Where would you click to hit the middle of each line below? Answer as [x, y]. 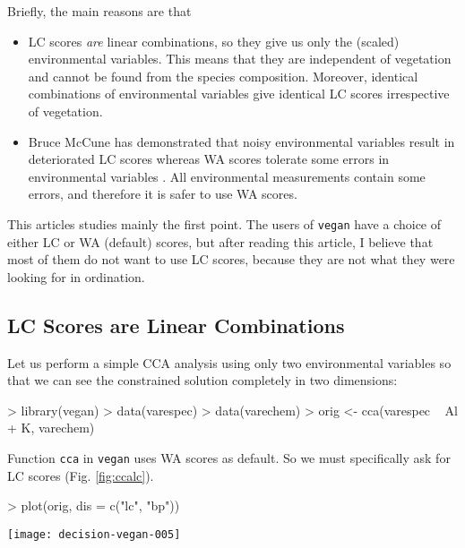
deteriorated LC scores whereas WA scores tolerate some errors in [209, 159]
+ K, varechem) [51, 428]
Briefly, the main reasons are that [99, 11]
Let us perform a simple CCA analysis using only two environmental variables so [229, 362]
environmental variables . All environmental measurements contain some [227, 176]
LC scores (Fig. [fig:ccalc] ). [81, 475]
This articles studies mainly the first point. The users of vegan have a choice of [224, 223]
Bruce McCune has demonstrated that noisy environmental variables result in [241, 141]
